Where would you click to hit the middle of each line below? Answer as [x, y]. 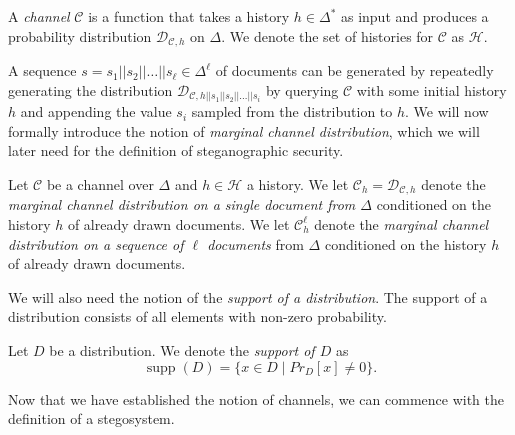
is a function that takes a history [189, 16]
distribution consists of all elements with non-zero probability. [197, 316]
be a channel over [100, 183]
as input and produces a [414, 16]
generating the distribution [90, 89]
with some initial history [431, 89]
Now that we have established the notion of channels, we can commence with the [256, 398]
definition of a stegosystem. [91, 418]
